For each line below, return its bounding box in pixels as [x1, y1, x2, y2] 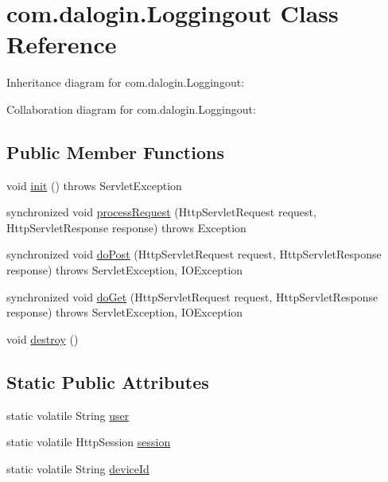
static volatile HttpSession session [6, 433, 171, 450]
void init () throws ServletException [6, 177, 182, 193]
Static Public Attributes [6, 369, 209, 394]
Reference [6, 28, 117, 60]
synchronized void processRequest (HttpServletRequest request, [6, 204, 316, 220]
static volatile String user [6, 406, 130, 423]
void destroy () [6, 330, 79, 347]
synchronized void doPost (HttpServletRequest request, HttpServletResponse [6, 246, 382, 262]
